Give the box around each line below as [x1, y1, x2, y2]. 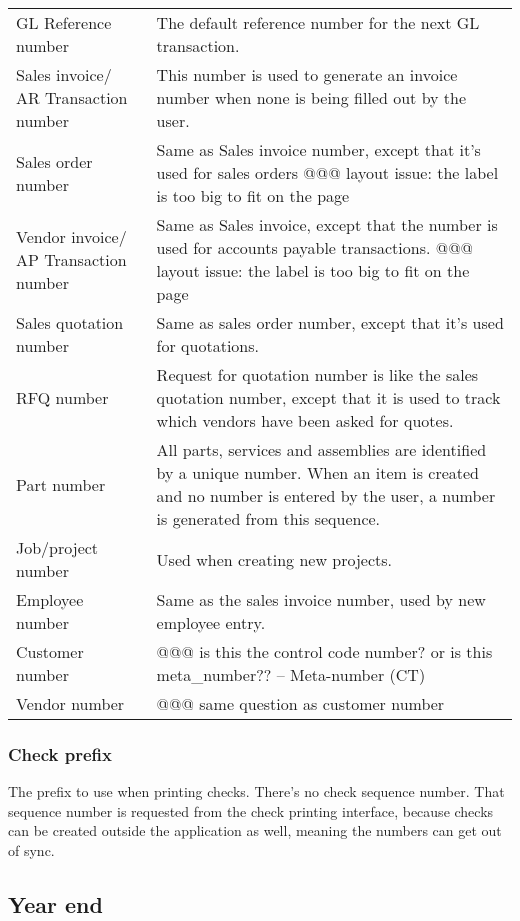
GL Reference [16, 11, 112, 34]
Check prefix [8, 741, 112, 766]
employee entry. [156, 611, 266, 634]
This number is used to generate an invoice [156, 63, 458, 86]
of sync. [8, 840, 55, 860]
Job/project [16, 536, 99, 559]
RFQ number [16, 386, 109, 409]
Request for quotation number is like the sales [156, 363, 479, 386]
